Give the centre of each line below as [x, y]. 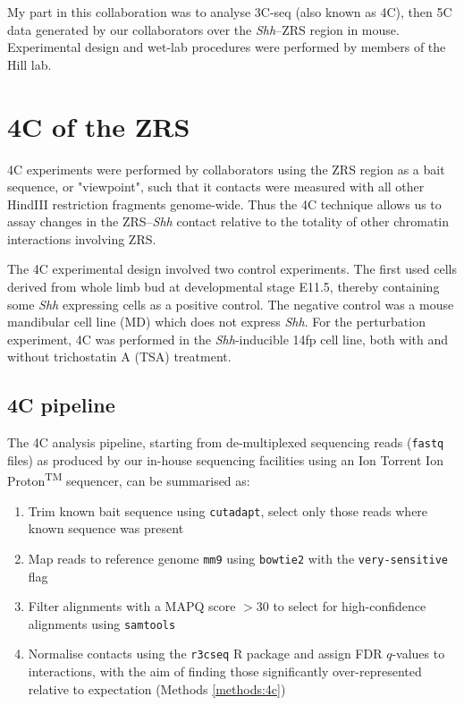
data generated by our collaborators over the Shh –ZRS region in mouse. [203, 29]
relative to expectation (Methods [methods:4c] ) [157, 688]
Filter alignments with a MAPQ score [132, 606]
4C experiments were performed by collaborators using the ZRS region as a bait [226, 169]
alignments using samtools [102, 623]
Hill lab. [30, 64]
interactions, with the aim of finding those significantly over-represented [225, 671]
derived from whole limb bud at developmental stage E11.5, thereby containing [224, 287]
